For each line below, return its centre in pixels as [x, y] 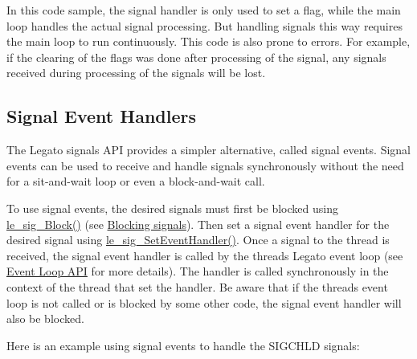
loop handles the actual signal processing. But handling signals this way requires [204, 25]
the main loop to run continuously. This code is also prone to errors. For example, [208, 41]
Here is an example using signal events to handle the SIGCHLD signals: [183, 345]
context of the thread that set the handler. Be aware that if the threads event [197, 286]
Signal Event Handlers [102, 116]
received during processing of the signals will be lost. [136, 73]
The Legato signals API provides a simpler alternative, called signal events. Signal [209, 150]
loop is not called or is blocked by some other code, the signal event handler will [204, 302]
